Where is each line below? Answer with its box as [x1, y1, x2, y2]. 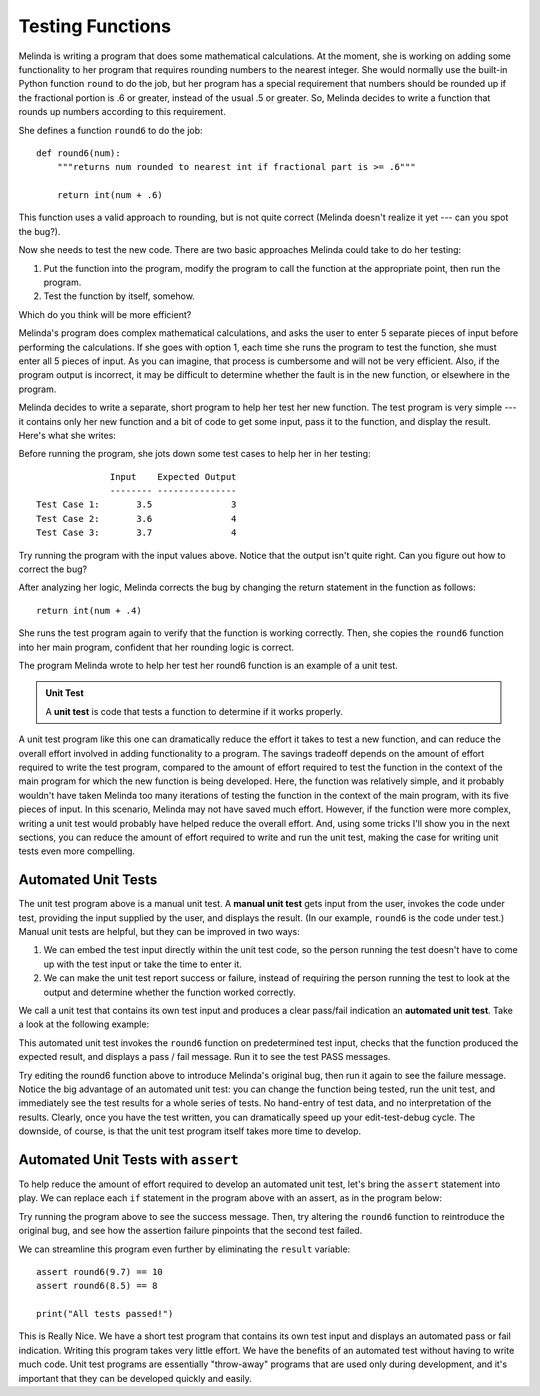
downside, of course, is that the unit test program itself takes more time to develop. [18, 1125, 362, 1137]
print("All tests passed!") [36, 1308, 174, 1320]
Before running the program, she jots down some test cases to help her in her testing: [18, 448, 371, 460]
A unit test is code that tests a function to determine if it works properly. [45, 705, 344, 717]
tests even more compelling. [18, 845, 135, 857]
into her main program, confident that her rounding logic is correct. [18, 641, 295, 653]
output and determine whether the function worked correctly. [43, 986, 297, 998]
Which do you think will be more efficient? [18, 308, 192, 320]
